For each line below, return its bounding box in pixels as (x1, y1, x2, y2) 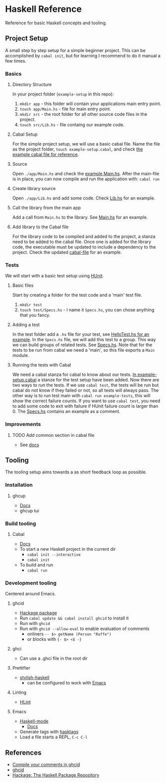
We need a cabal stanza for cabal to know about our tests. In (12, 371, 137, 377)
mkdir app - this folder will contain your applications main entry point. (19, 101, 162, 107)
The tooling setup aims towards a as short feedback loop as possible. (5, 469, 147, 475)
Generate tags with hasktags (19, 729, 79, 735)
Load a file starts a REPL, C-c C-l (19, 734, 88, 740)
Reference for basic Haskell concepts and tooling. (5, 20, 107, 26)
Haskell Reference (5, 3, 82, 15)
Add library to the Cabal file (12, 224, 69, 230)
